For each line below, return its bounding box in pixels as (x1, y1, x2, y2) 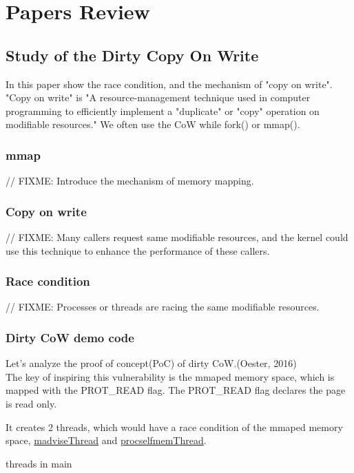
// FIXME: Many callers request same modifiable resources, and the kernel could (6, 229, 348, 244)
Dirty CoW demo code (6, 328, 134, 346)
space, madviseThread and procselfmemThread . (6, 433, 207, 448)
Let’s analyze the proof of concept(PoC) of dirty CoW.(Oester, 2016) (6, 356, 297, 370)
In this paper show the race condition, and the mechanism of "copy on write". (6, 76, 333, 91)
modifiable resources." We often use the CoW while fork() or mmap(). (6, 117, 300, 132)
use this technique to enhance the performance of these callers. (6, 243, 270, 257)
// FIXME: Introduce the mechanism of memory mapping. (6, 174, 254, 188)
